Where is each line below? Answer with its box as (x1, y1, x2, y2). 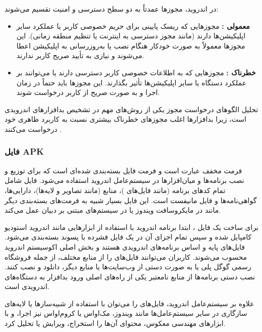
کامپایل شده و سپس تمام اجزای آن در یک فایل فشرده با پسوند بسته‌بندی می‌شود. (5, 231, 252, 242)
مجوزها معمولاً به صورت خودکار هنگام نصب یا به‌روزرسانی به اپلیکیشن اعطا (16, 40, 245, 51)
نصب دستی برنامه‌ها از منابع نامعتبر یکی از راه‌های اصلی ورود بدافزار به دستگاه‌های (5, 271, 255, 281)
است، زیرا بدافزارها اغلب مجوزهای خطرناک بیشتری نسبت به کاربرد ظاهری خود (5, 114, 246, 124)
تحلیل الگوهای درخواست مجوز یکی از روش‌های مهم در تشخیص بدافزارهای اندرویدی (5, 104, 258, 114)
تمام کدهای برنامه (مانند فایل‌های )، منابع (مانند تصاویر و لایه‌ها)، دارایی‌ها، (5, 184, 226, 195)
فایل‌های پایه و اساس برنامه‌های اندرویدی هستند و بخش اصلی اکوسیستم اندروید (5, 241, 245, 252)
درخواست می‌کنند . (5, 123, 62, 134)
